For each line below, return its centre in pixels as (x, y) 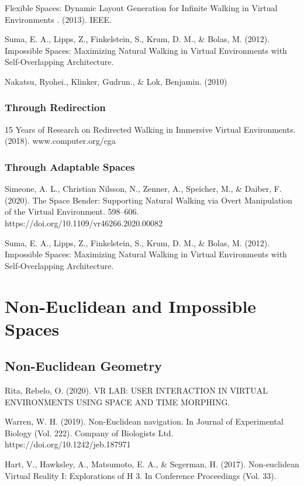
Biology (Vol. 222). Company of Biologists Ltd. (89, 432)
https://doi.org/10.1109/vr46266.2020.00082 (84, 223)
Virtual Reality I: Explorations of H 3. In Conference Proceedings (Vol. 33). (141, 475)
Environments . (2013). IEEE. (58, 19)
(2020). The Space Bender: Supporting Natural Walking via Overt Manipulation (148, 200)
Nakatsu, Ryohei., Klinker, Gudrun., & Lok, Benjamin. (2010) (116, 81)
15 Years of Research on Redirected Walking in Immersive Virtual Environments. (150, 129)
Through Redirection (55, 107)
